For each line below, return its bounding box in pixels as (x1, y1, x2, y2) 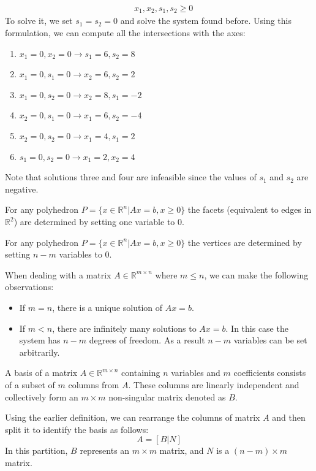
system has (19, 334, 61, 347)
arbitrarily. (19, 345, 60, 358)
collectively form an (5, 390, 78, 403)
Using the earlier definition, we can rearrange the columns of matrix (5, 411, 260, 424)
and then (272, 411, 306, 424)
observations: (5, 280, 54, 293)
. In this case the (225, 321, 288, 334)
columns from (68, 378, 119, 391)
